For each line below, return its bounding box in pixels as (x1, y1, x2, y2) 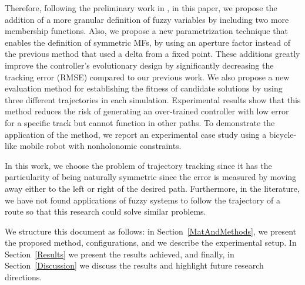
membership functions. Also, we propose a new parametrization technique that (5, 25, 288, 37)
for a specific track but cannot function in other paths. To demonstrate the (5, 116, 275, 128)
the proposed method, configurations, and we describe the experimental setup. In (5, 236, 297, 249)
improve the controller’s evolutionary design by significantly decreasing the (5, 59, 274, 71)
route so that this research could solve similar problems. (5, 205, 206, 218)
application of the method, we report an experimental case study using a (5, 128, 267, 140)
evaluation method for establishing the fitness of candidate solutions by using (5, 82, 283, 94)
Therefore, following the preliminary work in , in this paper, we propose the (5, 2, 277, 13)
